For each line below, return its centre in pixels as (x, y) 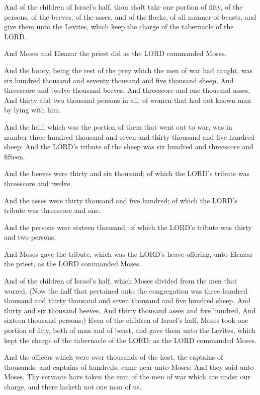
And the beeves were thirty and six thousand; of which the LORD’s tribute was (127, 173)
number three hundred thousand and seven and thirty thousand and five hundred (129, 136)
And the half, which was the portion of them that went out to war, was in (118, 126)
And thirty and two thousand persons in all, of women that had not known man (128, 100)
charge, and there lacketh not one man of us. (73, 386)
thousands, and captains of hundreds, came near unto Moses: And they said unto (129, 366)
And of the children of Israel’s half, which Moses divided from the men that (121, 281)
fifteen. (15, 156)
